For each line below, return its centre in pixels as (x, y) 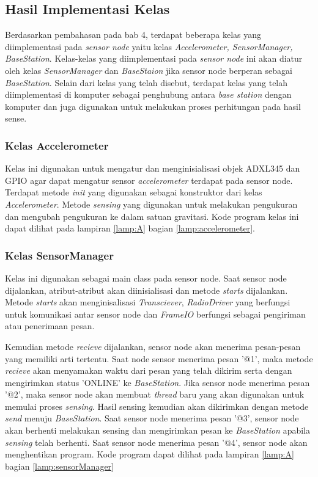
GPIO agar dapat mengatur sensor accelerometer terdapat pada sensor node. (149, 180)
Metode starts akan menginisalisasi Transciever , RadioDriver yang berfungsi (148, 302)
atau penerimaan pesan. (50, 326)
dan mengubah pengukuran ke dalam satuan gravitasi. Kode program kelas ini (152, 216)
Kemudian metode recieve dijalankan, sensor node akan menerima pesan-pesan (153, 346)
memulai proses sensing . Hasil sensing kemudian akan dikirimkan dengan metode (157, 406)
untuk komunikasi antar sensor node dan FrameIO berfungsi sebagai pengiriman (155, 314)
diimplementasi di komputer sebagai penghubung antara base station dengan (148, 94)
